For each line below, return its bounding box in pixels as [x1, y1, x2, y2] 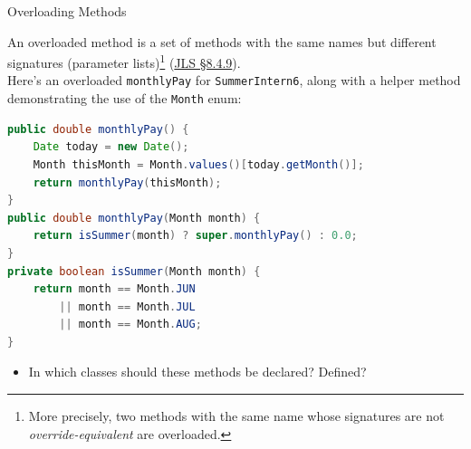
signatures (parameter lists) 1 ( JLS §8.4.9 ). [7, 51, 241, 72]
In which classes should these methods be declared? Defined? [28, 362, 367, 381]
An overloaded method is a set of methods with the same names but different [7, 32, 437, 51]
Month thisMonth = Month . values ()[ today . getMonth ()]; [33, 158, 364, 171]
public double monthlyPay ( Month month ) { [7, 211, 261, 224]
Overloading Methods [7, 2, 127, 20]
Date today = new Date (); [33, 140, 189, 154]
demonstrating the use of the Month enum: [7, 89, 242, 108]
